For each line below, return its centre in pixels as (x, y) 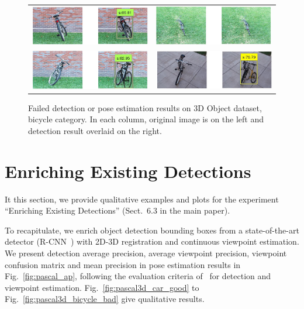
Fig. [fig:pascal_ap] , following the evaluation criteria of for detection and (138, 276)
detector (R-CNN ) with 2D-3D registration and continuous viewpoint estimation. (152, 241)
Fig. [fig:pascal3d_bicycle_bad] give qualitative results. (105, 299)
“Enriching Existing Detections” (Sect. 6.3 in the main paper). (118, 210)
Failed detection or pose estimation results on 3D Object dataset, (145, 107)
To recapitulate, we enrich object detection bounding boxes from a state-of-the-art (152, 230)
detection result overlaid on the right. (95, 130)
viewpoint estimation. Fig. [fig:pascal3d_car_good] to (102, 287)
